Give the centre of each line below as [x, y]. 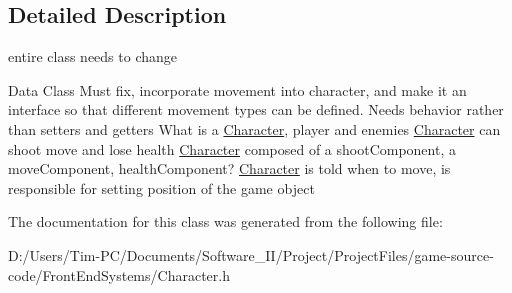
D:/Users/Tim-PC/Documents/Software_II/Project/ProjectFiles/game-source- [251, 254]
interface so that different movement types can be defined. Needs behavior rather [256, 109]
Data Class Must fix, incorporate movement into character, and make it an [237, 89]
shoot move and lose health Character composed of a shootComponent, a [232, 148]
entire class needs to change [93, 56]
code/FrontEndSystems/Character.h [119, 274]
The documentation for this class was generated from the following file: [225, 221]
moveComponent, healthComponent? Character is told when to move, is [229, 168]
